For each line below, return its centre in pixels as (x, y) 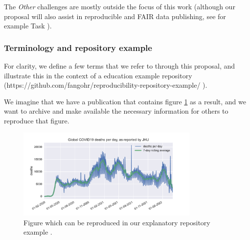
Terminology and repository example (78, 47)
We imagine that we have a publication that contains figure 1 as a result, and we (125, 101)
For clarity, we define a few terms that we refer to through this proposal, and (120, 66)
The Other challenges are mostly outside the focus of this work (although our (120, 6)
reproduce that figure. (37, 120)
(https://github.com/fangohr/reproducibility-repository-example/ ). (106, 85)
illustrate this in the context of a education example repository (98, 75)
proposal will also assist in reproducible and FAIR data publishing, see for (115, 16)
